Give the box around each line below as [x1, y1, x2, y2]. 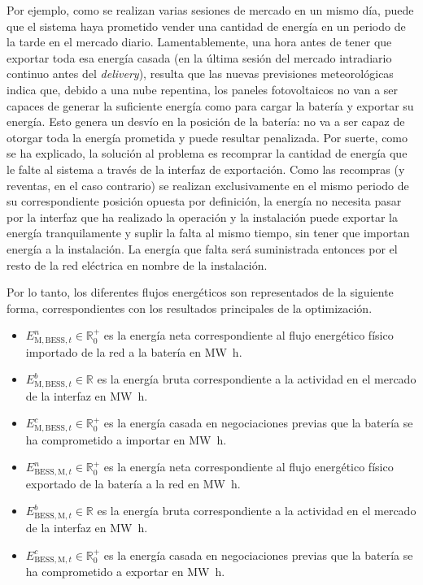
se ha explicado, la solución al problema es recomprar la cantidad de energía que [7, 145, 408, 162]
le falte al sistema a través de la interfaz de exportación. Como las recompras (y [7, 160, 405, 177]
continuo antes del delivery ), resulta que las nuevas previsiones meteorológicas [7, 65, 394, 82]
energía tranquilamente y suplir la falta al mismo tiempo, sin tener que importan [7, 224, 410, 241]
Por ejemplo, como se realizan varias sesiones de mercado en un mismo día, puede [7, 2, 414, 18]
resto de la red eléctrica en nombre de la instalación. [7, 256, 268, 273]
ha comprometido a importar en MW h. [25, 431, 227, 448]
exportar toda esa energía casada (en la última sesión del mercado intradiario [7, 49, 392, 66]
